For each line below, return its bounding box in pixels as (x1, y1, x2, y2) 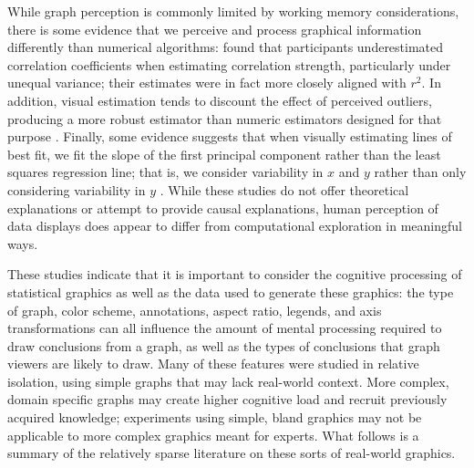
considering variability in (7, 180, 146, 199)
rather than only (374, 162, 467, 182)
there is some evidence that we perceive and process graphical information (7, 19, 422, 38)
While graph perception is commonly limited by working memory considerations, (7, 2, 459, 20)
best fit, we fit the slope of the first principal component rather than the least (7, 144, 441, 163)
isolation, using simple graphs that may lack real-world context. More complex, (7, 371, 449, 390)
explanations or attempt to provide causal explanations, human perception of (7, 198, 438, 217)
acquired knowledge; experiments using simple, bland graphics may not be (7, 408, 422, 427)
